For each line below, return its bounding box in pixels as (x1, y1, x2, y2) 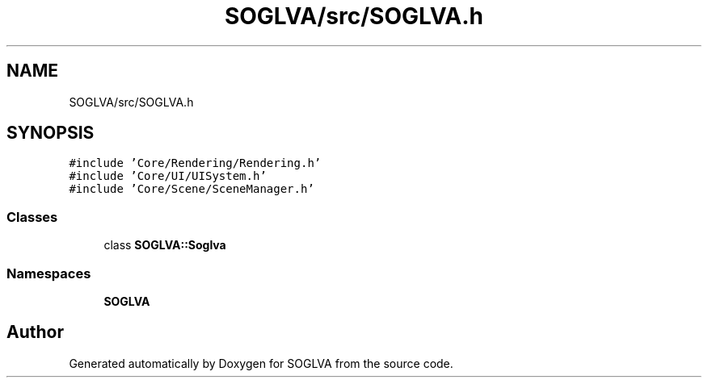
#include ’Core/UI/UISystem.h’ (69, 169, 267, 183)
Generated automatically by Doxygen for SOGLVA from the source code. (69, 356, 453, 370)
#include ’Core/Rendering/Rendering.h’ (69, 157, 322, 170)
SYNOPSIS (6, 123, 95, 144)
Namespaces (6, 265, 91, 282)
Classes (6, 208, 58, 225)
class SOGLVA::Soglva (103, 238, 226, 253)
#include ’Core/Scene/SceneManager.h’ (69, 182, 314, 196)
